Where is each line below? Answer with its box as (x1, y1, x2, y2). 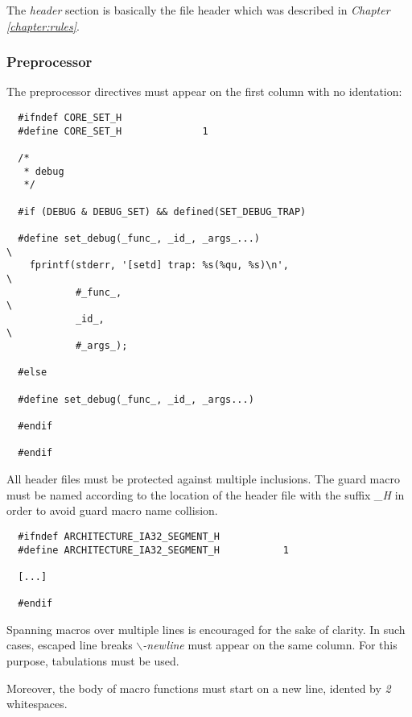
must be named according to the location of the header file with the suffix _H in (6, 486, 405, 503)
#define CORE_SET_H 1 (18, 125, 208, 137)
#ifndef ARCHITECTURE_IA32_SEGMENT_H (18, 530, 220, 542)
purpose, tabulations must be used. (6, 652, 179, 669)
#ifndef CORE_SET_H (18, 112, 122, 123)
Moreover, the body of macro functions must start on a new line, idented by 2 (6, 679, 391, 696)
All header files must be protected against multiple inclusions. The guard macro (6, 470, 400, 487)
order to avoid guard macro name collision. (6, 502, 218, 519)
